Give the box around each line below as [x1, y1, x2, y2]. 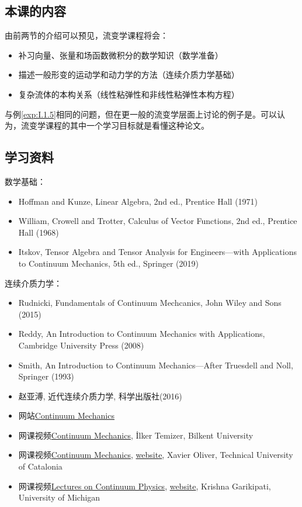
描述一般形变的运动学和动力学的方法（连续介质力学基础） [18, 68, 239, 81]
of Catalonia [18, 460, 63, 472]
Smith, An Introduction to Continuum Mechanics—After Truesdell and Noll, [18, 358, 293, 371]
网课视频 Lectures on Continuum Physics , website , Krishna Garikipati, [18, 480, 271, 492]
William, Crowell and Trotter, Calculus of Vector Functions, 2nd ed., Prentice [18, 215, 297, 227]
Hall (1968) [18, 226, 59, 238]
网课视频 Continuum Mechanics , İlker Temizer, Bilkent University [18, 429, 254, 441]
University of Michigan [18, 491, 100, 503]
